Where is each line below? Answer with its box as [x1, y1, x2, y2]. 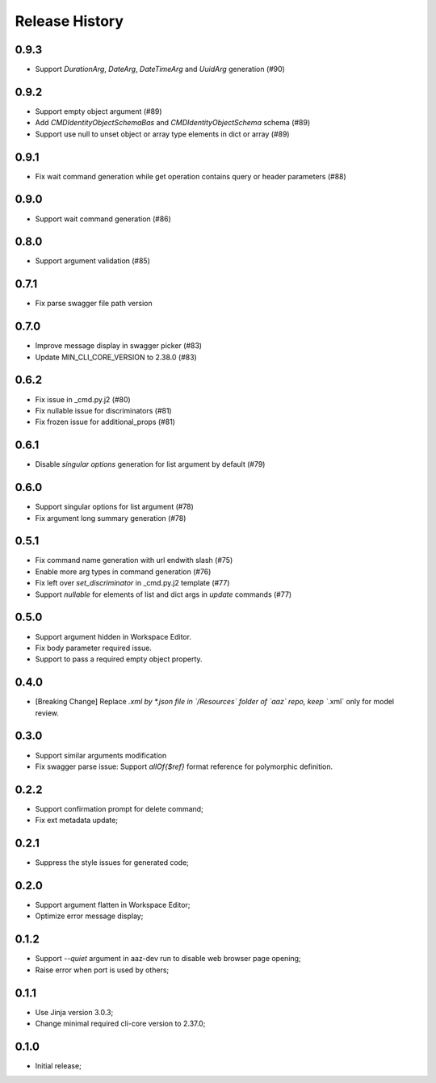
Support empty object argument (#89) [35, 106, 162, 116]
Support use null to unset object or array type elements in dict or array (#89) [35, 129, 290, 139]
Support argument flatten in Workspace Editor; [35, 900, 191, 910]
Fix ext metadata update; [35, 816, 119, 825]
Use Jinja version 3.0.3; [35, 1007, 114, 1017]
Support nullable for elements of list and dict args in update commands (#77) [35, 590, 292, 599]
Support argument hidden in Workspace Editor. [35, 632, 191, 641]
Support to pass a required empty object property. [35, 654, 203, 664]
